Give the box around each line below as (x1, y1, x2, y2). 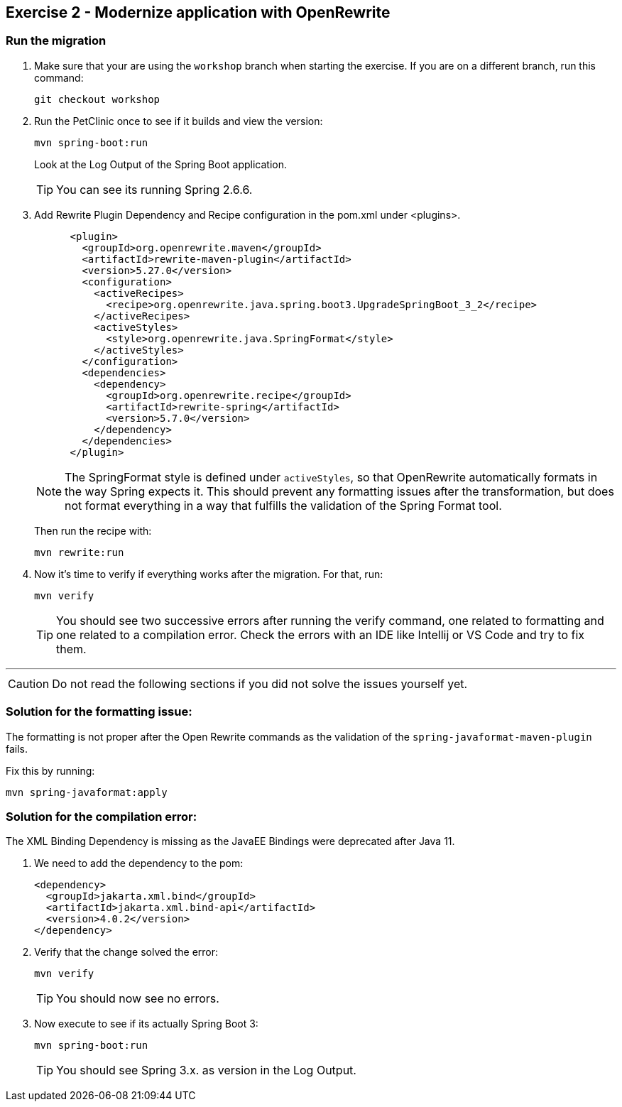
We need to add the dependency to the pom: (34, 857, 244, 870)
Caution (8, 676, 50, 691)
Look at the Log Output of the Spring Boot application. (34, 158, 287, 170)
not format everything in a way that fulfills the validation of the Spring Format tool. (65, 498, 502, 513)
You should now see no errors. (56, 991, 219, 1006)
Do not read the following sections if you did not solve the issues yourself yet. (52, 676, 468, 691)
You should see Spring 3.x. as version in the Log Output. (56, 1063, 356, 1078)
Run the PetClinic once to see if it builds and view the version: (34, 114, 323, 127)
